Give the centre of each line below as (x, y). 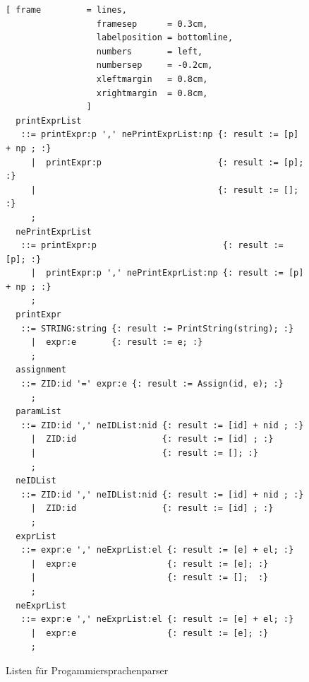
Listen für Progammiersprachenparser (87, 670)
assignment (41, 370)
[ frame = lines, (66, 10)
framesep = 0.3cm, (152, 24)
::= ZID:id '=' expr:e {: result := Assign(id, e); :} (152, 384)
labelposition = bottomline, (165, 38)
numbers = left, (150, 51)
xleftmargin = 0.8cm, (152, 79)
